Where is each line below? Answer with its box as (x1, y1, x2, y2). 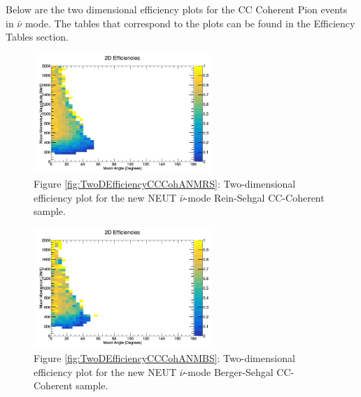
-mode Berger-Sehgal (184, 364, 274, 379)
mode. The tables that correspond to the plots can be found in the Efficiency (24, 15, 355, 30)
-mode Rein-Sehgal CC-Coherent (184, 190, 325, 204)
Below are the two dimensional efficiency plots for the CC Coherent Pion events (6, 2, 348, 16)
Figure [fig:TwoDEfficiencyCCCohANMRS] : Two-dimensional (34, 176, 296, 191)
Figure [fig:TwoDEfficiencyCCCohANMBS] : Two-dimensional (34, 351, 295, 365)
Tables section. (6, 29, 69, 44)
